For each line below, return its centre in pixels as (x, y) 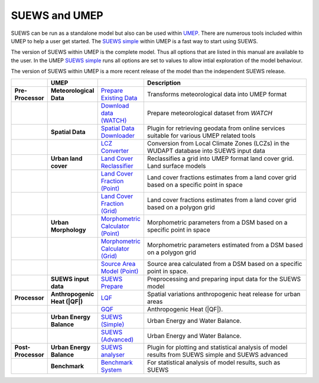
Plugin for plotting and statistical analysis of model (217, 347)
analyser (113, 355)
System (111, 369)
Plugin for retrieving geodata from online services (216, 128)
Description (164, 83)
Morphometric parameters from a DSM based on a (217, 222)
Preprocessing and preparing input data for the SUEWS (224, 279)
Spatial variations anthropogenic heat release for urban (224, 294)
